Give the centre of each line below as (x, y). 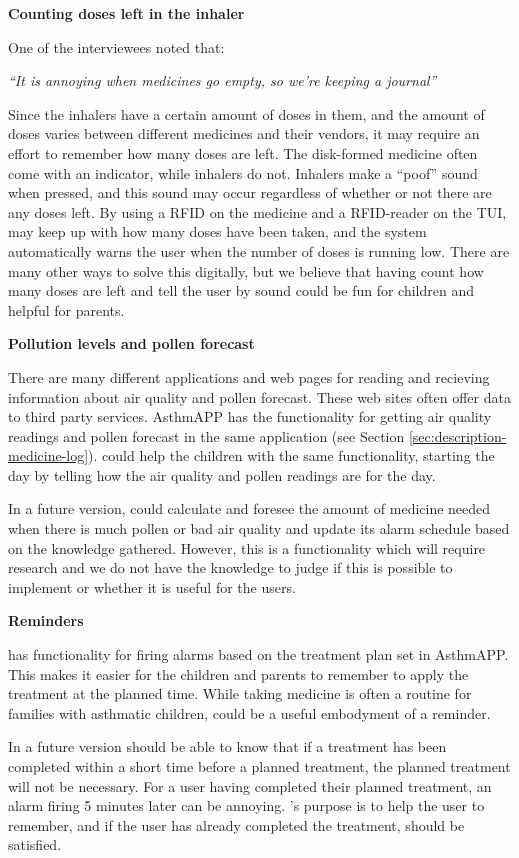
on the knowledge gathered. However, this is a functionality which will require (247, 547)
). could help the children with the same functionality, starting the (291, 455)
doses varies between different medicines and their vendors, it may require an (244, 133)
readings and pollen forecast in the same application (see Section (206, 435)
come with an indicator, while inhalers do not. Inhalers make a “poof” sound (243, 172)
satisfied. (35, 844)
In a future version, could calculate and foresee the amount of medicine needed (249, 508)
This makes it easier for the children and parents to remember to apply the (238, 673)
